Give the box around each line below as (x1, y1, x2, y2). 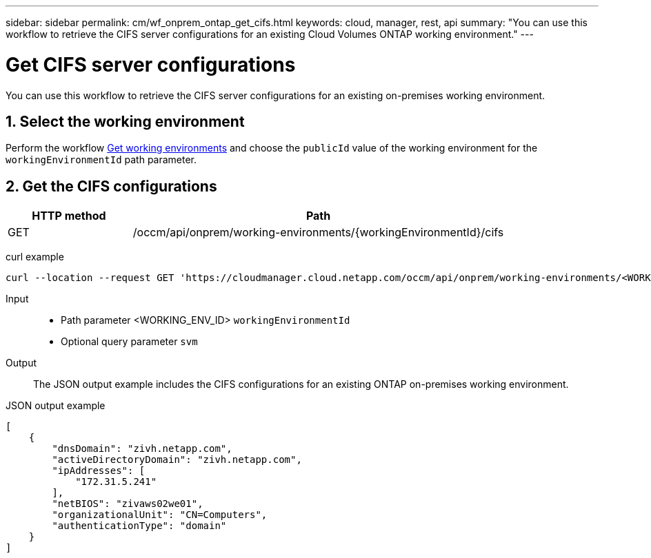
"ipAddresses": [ (52, 465, 146, 477)
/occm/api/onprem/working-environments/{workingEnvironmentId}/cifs (132, 225, 504, 240)
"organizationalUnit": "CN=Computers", (52, 509, 268, 521)
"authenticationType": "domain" (52, 520, 227, 532)
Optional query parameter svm (61, 335, 198, 348)
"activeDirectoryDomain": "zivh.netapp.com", (52, 454, 302, 466)
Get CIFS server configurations (6, 52, 296, 76)
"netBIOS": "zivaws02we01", (52, 498, 203, 510)
